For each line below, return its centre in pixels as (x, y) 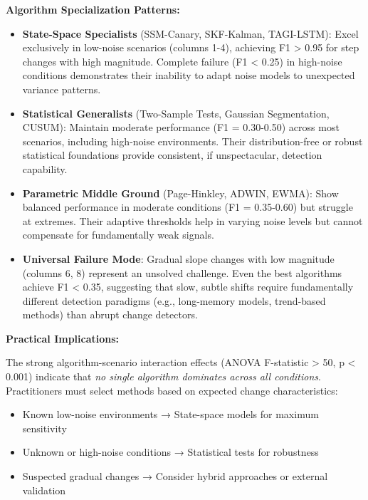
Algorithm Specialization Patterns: (93, 9)
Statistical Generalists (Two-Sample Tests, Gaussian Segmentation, (176, 113)
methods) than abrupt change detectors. (110, 314)
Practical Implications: (63, 338)
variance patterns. (62, 89)
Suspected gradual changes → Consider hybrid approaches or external (175, 476)
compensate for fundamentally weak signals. (118, 235)
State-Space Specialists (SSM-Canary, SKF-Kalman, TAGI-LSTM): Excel (190, 33)
